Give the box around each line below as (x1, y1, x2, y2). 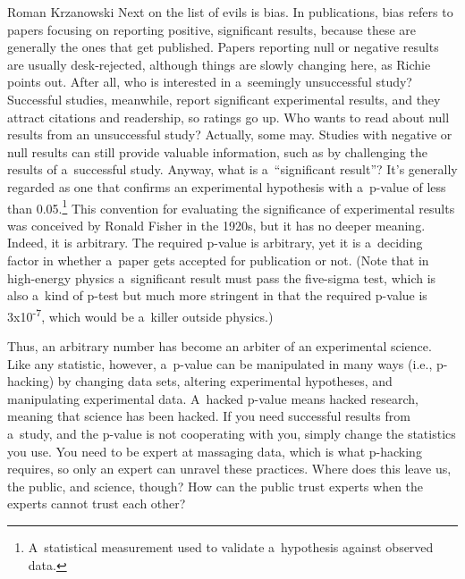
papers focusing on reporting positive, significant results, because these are (7, 20, 416, 38)
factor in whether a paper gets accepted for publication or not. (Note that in (7, 250, 429, 269)
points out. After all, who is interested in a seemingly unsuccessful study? (7, 72, 412, 91)
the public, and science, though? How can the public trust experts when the (7, 476, 424, 495)
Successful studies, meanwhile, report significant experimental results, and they (7, 89, 441, 108)
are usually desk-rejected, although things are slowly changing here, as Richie (7, 55, 431, 73)
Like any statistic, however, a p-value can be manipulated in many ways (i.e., (7, 354, 433, 373)
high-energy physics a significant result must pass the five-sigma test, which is (7, 268, 436, 287)
